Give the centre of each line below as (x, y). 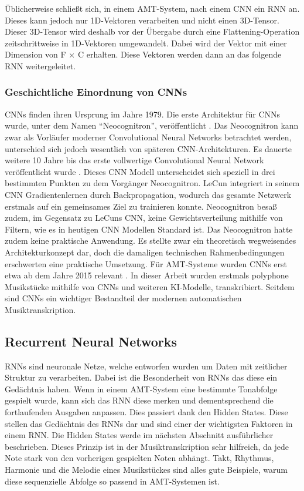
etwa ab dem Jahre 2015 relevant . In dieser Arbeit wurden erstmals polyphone (147, 275)
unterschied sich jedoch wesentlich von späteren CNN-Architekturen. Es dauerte (148, 148)
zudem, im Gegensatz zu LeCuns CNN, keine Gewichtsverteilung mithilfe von (144, 218)
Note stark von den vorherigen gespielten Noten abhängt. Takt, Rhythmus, (139, 458)
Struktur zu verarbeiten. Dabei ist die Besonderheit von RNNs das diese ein (141, 377)
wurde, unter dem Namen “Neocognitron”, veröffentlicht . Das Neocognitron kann (152, 125)
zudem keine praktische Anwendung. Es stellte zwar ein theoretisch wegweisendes (151, 241)
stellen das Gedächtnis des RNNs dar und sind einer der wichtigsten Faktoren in (149, 423)
